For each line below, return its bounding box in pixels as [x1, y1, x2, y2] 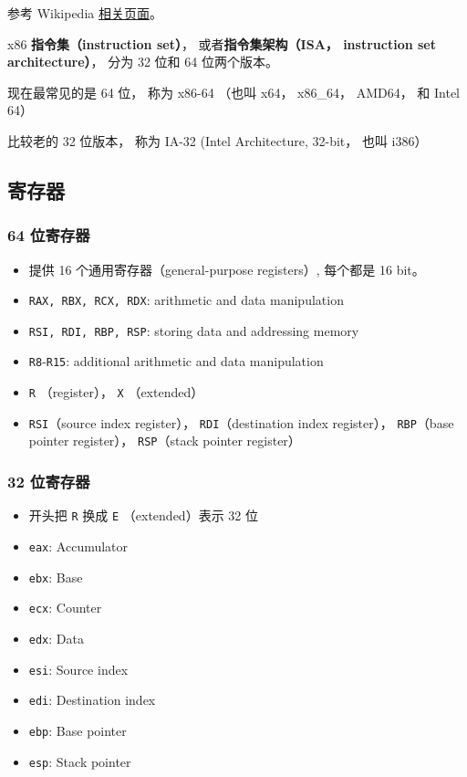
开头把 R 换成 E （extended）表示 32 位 [28, 506, 258, 525]
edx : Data [28, 628, 84, 647]
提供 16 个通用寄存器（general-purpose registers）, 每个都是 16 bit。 [28, 259, 425, 278]
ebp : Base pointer [28, 720, 127, 740]
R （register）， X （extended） [28, 383, 204, 402]
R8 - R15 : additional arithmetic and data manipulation [28, 352, 324, 371]
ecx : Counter [28, 598, 102, 617]
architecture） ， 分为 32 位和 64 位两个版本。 [7, 52, 278, 71]
